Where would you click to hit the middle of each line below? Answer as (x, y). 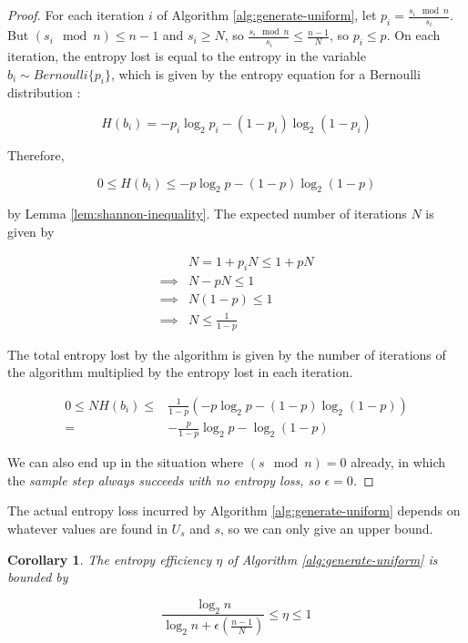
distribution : (44, 92)
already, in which (398, 462)
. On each (413, 35)
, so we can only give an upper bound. (327, 528)
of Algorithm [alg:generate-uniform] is (332, 559)
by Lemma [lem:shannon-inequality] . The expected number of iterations (207, 214)
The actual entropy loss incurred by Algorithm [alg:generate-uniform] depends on (234, 510)
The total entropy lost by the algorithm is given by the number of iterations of (227, 354)
